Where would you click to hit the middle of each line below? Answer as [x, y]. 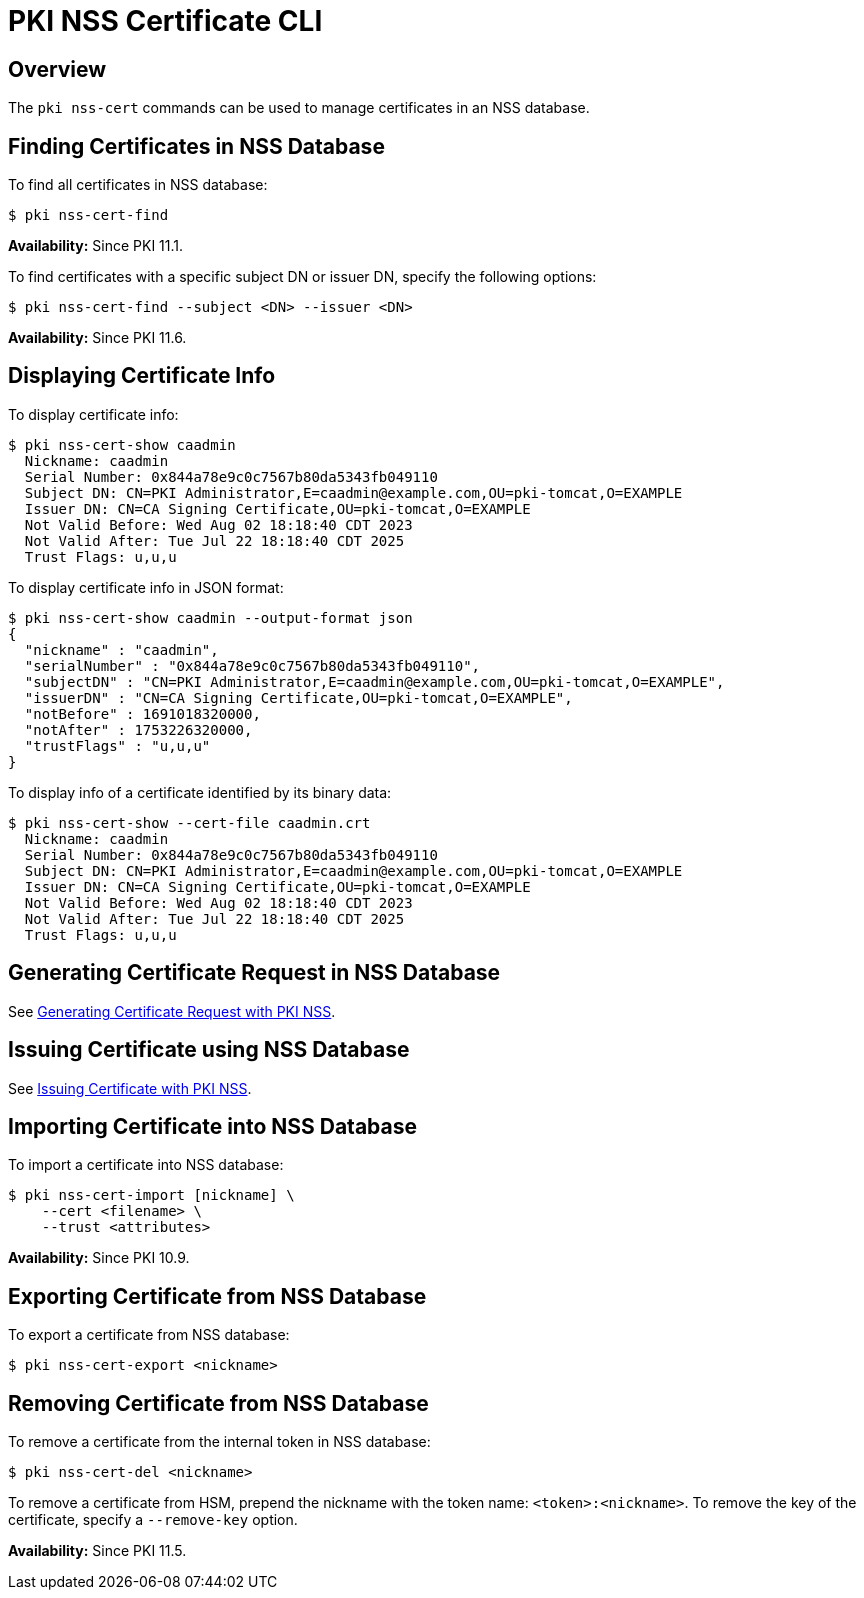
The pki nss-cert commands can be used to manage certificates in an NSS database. [299, 108]
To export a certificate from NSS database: [149, 1335]
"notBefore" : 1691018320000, [142, 713]
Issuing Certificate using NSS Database [209, 1050]
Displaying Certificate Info [142, 376]
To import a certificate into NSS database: [146, 1165]
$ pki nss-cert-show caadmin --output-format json [210, 617]
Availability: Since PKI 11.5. [97, 1551]
